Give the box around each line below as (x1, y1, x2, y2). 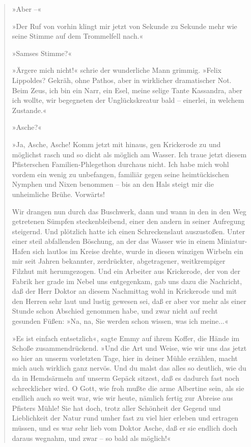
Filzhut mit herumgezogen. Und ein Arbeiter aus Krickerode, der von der (12, 266, 240, 276)
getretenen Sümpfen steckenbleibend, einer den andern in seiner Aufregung (12, 216, 245, 227)
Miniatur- (217, 236, 247, 246)
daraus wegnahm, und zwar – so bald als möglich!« (12, 432, 171, 443)
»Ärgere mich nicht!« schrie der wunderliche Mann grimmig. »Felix (12, 65, 221, 75)
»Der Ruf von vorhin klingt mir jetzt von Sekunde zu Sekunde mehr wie (12, 20, 237, 31)
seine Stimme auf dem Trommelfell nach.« (12, 31, 144, 41)
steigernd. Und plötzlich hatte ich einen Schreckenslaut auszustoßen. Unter (12, 226, 245, 236)
